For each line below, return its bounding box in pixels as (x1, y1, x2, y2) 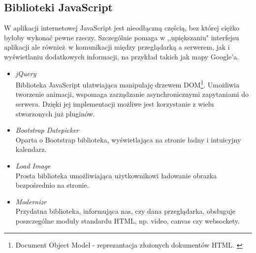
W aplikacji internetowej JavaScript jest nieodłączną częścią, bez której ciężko (4, 23, 240, 33)
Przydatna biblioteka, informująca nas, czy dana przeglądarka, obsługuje (15, 206, 236, 216)
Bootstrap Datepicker (15, 125, 79, 135)
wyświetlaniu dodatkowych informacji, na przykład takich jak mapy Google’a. (4, 51, 239, 61)
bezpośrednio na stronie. (15, 180, 89, 190)
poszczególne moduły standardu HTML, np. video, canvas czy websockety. (15, 215, 240, 225)
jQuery (15, 68, 36, 78)
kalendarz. (15, 144, 47, 154)
